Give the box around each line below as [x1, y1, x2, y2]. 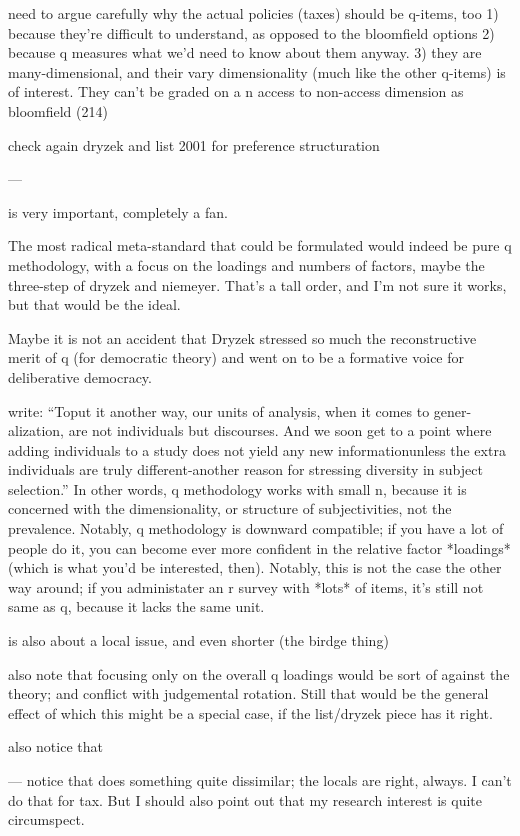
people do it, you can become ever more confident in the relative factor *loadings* [8, 537, 511, 558]
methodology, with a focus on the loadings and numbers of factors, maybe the [8, 254, 485, 275]
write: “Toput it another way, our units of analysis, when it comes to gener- [8, 400, 472, 421]
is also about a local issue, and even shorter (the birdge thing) [8, 630, 389, 651]
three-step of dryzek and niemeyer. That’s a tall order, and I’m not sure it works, [8, 274, 507, 295]
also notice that [8, 736, 103, 757]
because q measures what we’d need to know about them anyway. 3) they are [8, 42, 482, 63]
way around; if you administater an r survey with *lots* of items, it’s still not [8, 576, 484, 597]
